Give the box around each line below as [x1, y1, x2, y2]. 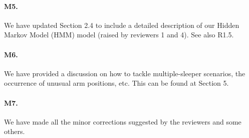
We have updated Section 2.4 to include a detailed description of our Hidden [4, 19, 239, 30]
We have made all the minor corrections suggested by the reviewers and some [4, 116, 241, 127]
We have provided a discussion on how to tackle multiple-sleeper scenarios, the [4, 68, 245, 78]
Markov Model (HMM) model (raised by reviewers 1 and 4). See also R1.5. [4, 29, 234, 40]
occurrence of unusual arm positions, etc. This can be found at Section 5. [4, 78, 229, 88]
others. [4, 126, 25, 137]
